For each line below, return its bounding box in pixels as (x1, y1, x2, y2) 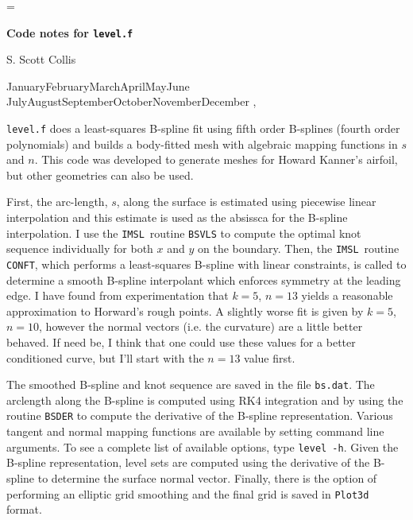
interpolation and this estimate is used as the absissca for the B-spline (6, 209, 348, 226)
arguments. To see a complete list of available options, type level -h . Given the (6, 438, 399, 455)
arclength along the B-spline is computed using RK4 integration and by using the (6, 391, 403, 408)
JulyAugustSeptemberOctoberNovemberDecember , (6, 93, 257, 110)
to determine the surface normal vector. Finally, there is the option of (37, 469, 377, 486)
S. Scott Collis (6, 51, 76, 68)
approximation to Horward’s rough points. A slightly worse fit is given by (6, 302, 364, 319)
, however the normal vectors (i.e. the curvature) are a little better (39, 318, 363, 335)
